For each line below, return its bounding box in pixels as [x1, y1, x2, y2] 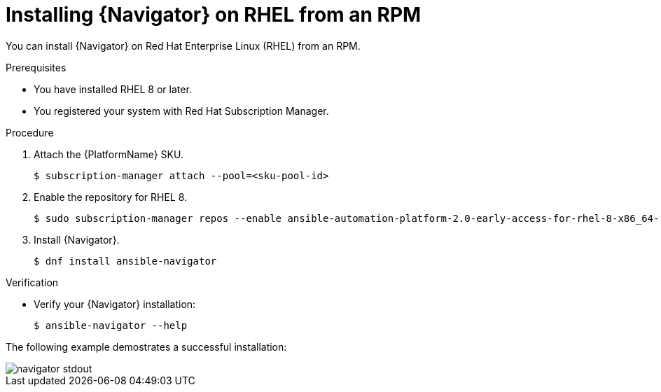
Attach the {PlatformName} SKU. [34, 148, 183, 160]
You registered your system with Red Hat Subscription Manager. [34, 104, 329, 117]
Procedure [6, 126, 54, 139]
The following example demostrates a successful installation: [6, 340, 287, 353]
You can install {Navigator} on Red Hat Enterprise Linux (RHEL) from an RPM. [6, 39, 361, 52]
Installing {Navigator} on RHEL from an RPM [6, 3, 422, 27]
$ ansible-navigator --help [34, 319, 188, 331]
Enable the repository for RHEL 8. [34, 190, 188, 203]
